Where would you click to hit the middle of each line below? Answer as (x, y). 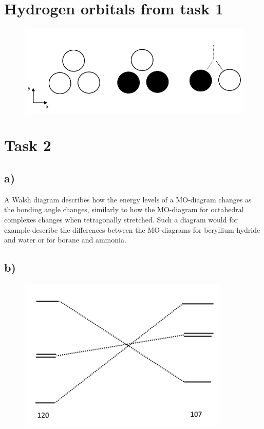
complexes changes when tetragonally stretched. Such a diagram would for (121, 220)
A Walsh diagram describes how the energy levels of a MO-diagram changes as (128, 199)
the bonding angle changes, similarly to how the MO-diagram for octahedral (124, 209)
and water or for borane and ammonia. (65, 240)
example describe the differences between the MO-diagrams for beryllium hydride (132, 229)
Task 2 (28, 145)
